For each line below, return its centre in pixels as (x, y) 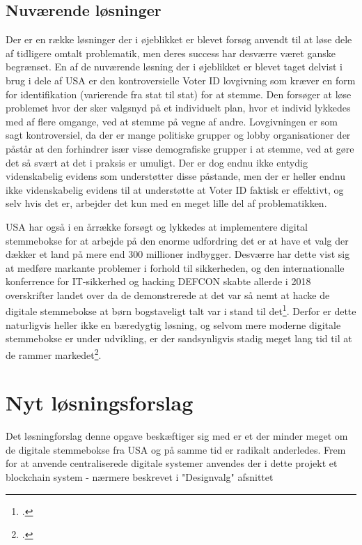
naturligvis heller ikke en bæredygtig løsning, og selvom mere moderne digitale (173, 324)
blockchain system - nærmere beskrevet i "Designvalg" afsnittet (140, 477)
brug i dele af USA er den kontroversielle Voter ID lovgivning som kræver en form (181, 80)
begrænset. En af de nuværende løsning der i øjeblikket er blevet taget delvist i (174, 67)
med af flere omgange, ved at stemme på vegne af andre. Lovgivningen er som (172, 121)
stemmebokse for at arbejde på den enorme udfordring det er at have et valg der (177, 240)
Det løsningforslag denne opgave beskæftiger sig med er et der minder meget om (177, 436)
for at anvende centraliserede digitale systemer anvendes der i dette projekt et (172, 463)
